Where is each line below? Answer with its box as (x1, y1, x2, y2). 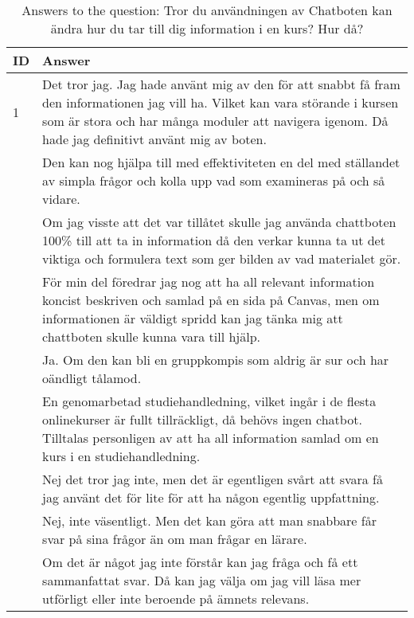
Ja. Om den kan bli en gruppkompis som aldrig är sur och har (42, 350, 389, 369)
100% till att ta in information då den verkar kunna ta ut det (42, 231, 385, 249)
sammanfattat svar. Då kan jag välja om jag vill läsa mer (42, 571, 361, 589)
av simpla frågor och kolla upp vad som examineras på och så (42, 171, 385, 190)
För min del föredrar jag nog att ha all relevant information (42, 272, 375, 291)
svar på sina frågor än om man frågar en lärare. (42, 530, 307, 548)
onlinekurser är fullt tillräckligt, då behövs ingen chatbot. (42, 410, 362, 428)
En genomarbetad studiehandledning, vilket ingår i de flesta (42, 392, 377, 410)
